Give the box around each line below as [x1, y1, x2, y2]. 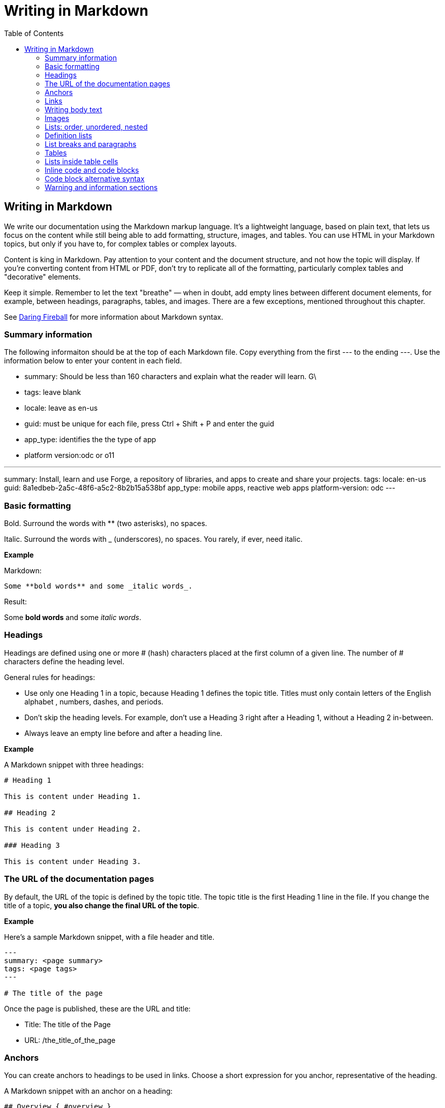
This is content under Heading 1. [4, 792, 141, 801]
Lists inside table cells [45, 157, 118, 166]
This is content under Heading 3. [4, 857, 141, 866]
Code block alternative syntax [45, 174, 145, 183]
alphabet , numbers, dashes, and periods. [24, 697, 164, 706]
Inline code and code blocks [45, 165, 139, 174]
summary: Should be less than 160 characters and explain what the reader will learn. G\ [24, 372, 316, 381]
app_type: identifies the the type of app [24, 435, 156, 444]
